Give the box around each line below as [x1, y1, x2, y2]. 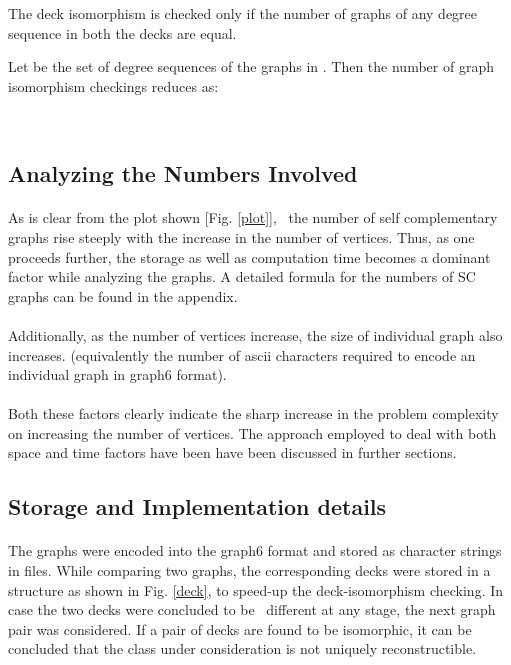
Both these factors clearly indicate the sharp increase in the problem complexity [8, 403, 499, 424]
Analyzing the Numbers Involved [8, 158, 358, 189]
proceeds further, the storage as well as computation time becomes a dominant [8, 246, 491, 267]
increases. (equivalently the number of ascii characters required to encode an [8, 344, 476, 365]
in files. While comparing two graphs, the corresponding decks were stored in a [8, 560, 491, 581]
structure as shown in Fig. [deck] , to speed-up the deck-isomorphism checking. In [8, 579, 504, 600]
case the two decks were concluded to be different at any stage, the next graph [8, 599, 496, 620]
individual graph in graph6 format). [8, 364, 227, 385]
